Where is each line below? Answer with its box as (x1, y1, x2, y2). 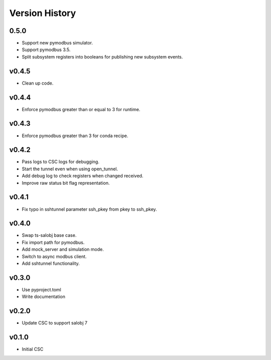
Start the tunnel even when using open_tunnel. (22, 166, 118, 172)
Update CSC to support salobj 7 (22, 320, 88, 326)
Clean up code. (22, 80, 54, 86)
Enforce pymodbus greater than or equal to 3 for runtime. (22, 106, 141, 112)
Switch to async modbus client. (22, 253, 87, 259)
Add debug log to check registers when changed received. (22, 173, 144, 179)
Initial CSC (22, 346, 44, 352)
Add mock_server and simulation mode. (22, 246, 104, 252)
